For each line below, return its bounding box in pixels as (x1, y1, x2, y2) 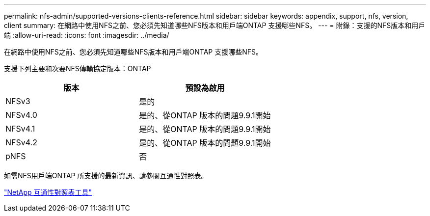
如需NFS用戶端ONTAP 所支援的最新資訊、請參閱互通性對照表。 (4, 171, 208, 180)
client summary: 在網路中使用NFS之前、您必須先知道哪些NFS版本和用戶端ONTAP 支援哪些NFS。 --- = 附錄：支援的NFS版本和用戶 (4, 21, 426, 29)
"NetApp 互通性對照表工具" (4, 188, 92, 196)
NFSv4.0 (5, 110, 37, 120)
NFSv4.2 (5, 137, 37, 147)
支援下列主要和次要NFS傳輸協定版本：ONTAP (4, 64, 151, 73)
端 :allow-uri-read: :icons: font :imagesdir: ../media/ (4, 31, 169, 39)
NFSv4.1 (5, 124, 35, 134)
